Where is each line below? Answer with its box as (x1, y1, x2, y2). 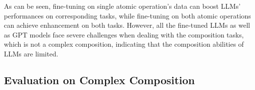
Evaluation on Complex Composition (4, 72, 195, 87)
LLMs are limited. (4, 48, 58, 58)
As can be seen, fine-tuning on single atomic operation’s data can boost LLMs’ (4, 1, 241, 11)
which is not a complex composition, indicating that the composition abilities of (4, 39, 244, 49)
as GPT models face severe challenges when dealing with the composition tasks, (4, 29, 244, 39)
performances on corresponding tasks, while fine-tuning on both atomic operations (4, 10, 251, 20)
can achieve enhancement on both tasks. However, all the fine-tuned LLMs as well (4, 20, 250, 30)
